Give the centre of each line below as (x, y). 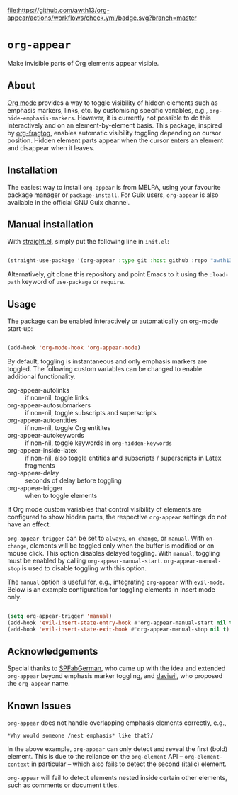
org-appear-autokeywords (46, 435)
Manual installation (51, 224)
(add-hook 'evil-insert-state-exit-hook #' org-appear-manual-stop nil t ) (119, 629)
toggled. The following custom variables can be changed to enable (105, 368)
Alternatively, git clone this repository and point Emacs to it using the (108, 274)
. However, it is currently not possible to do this (142, 118)
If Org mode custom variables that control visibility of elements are (104, 509)
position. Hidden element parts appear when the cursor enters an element (115, 140)
